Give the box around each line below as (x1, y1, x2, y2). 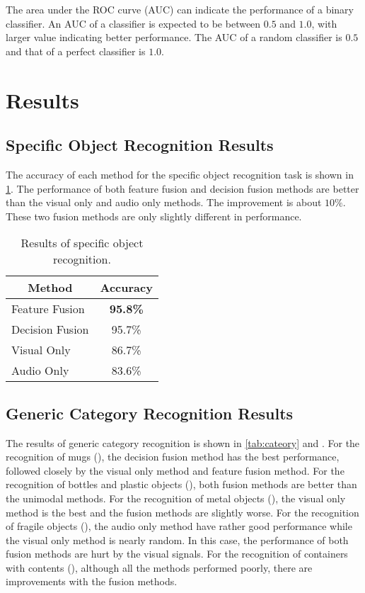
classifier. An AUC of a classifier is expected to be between (6, 16, 261, 30)
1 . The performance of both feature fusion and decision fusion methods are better (6, 181, 359, 196)
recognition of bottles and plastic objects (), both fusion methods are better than (6, 477, 357, 492)
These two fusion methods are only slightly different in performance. (6, 208, 302, 223)
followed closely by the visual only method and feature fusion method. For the (6, 463, 344, 478)
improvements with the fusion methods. (6, 574, 178, 589)
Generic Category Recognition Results (6, 402, 294, 424)
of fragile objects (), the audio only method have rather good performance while (6, 519, 352, 533)
